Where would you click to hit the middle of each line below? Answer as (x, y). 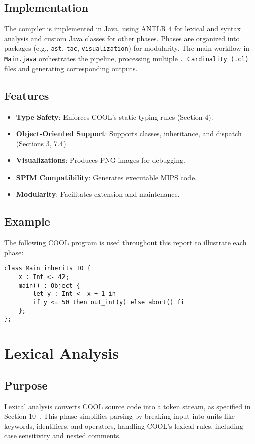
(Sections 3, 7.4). (42, 143)
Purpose (26, 385)
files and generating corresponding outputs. (71, 68)
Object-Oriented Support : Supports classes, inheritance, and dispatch (129, 133)
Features (27, 95)
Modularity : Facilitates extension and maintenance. (98, 194)
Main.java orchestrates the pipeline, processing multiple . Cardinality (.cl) (126, 58)
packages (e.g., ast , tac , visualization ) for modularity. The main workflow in (127, 48)
